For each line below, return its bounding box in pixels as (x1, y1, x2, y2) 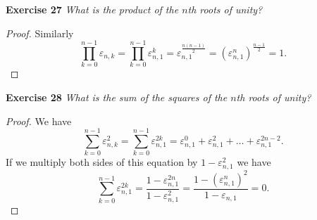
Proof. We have (6, 113, 72, 128)
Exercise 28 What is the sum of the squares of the (6, 89, 228, 104)
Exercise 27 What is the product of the (6, 2, 179, 16)
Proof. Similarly (6, 25, 74, 40)
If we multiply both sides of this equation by (6, 155, 198, 169)
